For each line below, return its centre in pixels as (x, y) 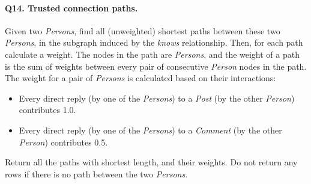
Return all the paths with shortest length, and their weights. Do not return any (151, 162)
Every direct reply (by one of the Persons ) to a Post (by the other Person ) (157, 98)
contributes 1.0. (47, 110)
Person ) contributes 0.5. (63, 142)
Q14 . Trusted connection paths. (71, 8)
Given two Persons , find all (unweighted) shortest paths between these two (143, 30)
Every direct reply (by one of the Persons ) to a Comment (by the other (150, 130)
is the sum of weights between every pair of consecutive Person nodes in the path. (156, 66)
